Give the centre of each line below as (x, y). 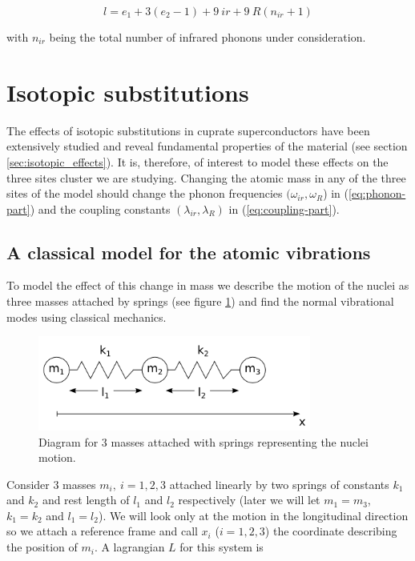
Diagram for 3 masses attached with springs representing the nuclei (203, 441)
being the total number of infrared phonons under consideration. (207, 37)
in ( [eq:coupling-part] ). (284, 208)
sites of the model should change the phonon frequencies (145, 193)
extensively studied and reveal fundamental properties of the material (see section (207, 146)
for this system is (222, 547)
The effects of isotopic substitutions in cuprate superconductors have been (188, 130)
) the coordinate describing (331, 531)
